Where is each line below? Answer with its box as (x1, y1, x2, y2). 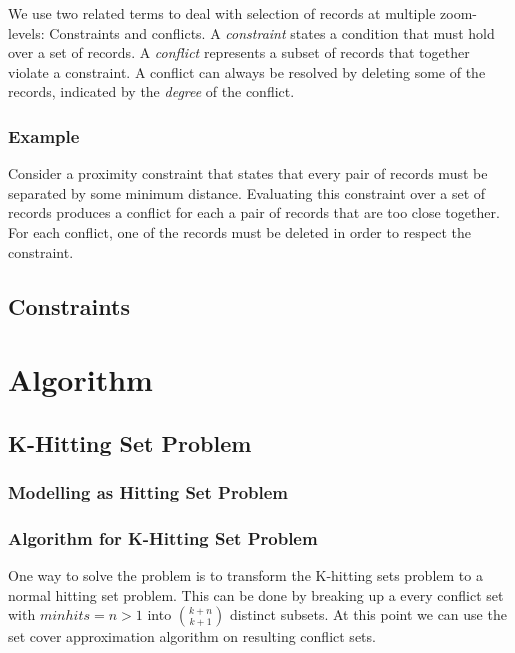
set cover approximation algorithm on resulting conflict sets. (8, 626, 376, 647)
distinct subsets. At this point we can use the (229, 604, 507, 625)
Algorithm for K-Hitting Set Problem (8, 525, 318, 550)
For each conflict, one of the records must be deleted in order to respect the (8, 221, 472, 242)
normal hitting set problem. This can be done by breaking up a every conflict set (8, 584, 504, 605)
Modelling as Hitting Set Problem (8, 480, 289, 505)
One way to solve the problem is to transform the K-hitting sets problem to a (8, 565, 483, 586)
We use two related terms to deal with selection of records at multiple (8, 3, 436, 23)
